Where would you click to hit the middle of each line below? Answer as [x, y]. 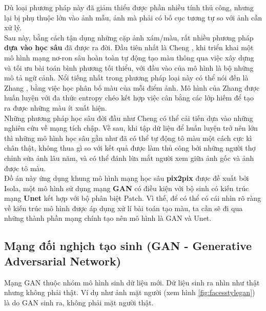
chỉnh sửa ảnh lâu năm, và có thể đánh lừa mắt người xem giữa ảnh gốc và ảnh [129, 158]
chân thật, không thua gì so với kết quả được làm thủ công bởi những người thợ [130, 148]
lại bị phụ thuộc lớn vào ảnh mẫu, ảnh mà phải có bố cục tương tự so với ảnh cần [133, 17]
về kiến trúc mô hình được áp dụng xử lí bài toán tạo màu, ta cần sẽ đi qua [124, 208]
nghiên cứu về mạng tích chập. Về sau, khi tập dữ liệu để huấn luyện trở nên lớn [131, 128]
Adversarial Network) [63, 261]
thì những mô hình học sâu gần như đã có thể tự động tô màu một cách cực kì [128, 138]
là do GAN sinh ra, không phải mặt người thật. [79, 302]
